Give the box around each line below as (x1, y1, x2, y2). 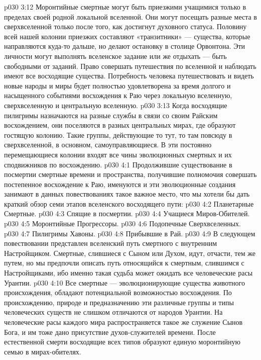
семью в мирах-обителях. (4, 346, 81, 356)
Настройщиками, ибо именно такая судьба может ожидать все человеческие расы (4, 267, 253, 278)
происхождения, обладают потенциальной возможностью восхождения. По (4, 287, 232, 298)
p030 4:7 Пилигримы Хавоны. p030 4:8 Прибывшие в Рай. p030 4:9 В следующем (4, 228, 255, 238)
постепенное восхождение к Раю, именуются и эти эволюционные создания (4, 178, 236, 189)
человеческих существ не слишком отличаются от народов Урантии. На (4, 307, 223, 317)
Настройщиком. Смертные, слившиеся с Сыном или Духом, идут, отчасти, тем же (4, 247, 255, 258)
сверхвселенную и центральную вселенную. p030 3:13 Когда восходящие (4, 100, 227, 110)
